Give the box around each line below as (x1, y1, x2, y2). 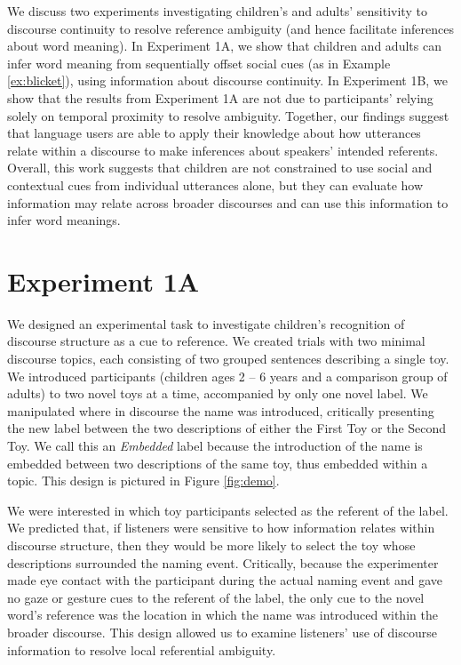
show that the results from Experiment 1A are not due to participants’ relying (7, 88, 433, 107)
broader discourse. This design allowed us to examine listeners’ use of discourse (7, 622, 437, 641)
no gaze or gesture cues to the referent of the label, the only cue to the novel (7, 588, 425, 606)
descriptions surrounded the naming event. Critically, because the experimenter (7, 553, 439, 572)
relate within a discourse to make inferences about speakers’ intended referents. (7, 140, 439, 159)
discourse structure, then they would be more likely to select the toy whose (7, 535, 416, 554)
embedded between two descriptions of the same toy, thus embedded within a (7, 453, 428, 472)
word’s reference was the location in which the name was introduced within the (7, 605, 438, 624)
